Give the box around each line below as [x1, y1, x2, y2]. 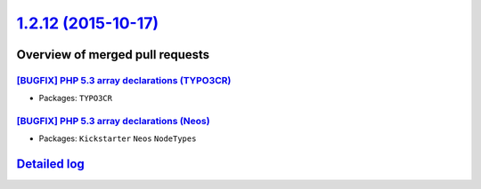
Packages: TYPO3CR [38, 93, 113, 104]
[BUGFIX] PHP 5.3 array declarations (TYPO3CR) [16, 74, 232, 86]
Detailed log [16, 156, 85, 172]
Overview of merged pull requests [16, 47, 210, 62]
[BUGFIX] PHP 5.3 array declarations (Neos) [16, 115, 210, 128]
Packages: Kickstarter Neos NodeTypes [38, 133, 197, 144]
